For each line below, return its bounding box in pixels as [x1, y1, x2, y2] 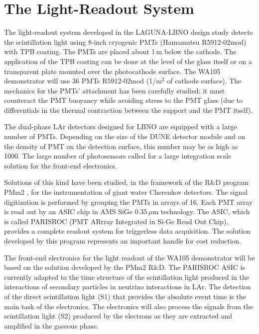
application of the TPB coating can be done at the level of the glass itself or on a [4, 56, 253, 66]
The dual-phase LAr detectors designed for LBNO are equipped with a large [4, 121, 237, 132]
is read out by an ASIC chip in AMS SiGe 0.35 [4, 206, 147, 217]
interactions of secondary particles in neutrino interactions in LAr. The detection [4, 281, 251, 292]
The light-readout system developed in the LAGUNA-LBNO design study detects [4, 27, 253, 37]
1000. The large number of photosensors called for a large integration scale [4, 151, 232, 161]
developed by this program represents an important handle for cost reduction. [4, 236, 242, 246]
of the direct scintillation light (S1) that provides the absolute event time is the [4, 291, 246, 301]
